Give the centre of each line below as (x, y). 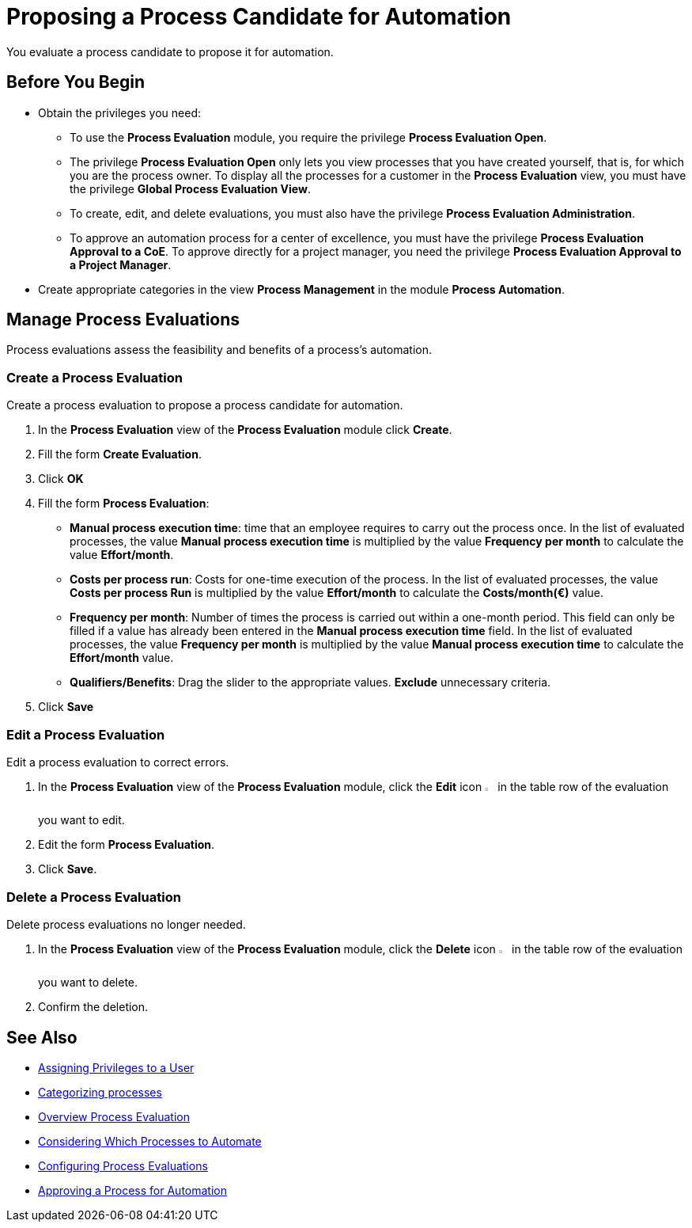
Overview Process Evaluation (114, 1117)
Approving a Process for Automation (132, 1191)
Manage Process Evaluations (123, 320)
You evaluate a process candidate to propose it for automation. (170, 51)
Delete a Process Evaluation (94, 897)
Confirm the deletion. (93, 1007)
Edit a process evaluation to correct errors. (118, 762)
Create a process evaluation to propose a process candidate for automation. (205, 405)
